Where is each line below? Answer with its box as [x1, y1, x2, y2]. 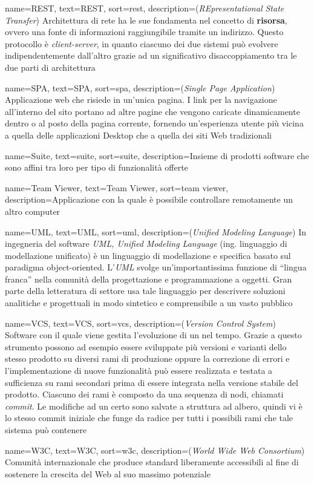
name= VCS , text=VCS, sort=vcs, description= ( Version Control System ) [5, 316, 276, 329]
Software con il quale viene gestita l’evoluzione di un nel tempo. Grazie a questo [5, 329, 302, 341]
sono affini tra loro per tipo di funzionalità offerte [5, 161, 188, 174]
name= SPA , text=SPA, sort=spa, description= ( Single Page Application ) [5, 81, 275, 94]
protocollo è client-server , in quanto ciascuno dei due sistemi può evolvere [5, 37, 278, 50]
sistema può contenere [5, 423, 87, 436]
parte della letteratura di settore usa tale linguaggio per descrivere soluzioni [5, 284, 286, 297]
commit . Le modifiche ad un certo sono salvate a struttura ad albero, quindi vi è [5, 399, 303, 412]
